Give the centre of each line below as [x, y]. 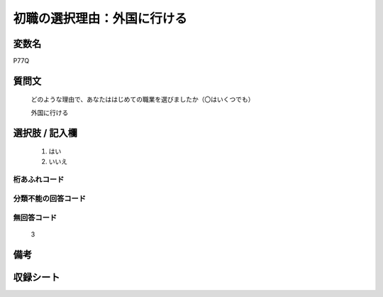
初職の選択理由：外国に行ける [100, 18]
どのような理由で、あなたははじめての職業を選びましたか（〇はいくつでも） [143, 99]
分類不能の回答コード [50, 198]
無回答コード [35, 217]
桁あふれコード [39, 180]
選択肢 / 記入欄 [45, 133]
